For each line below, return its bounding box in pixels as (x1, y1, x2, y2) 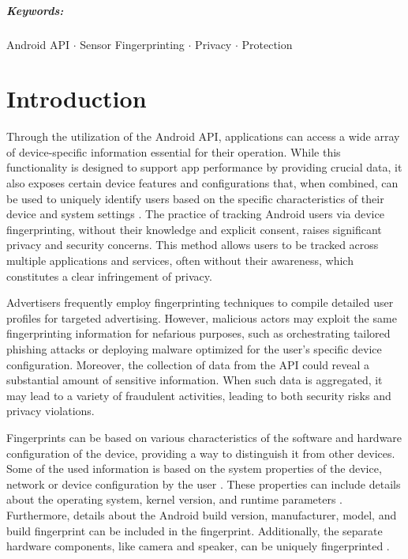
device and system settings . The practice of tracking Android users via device (6, 206, 384, 222)
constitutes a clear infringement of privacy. (6, 267, 212, 284)
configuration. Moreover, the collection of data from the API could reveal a (6, 356, 370, 372)
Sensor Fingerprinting (80, 36, 185, 52)
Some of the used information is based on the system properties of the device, (6, 460, 382, 477)
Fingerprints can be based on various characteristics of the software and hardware (6, 429, 402, 445)
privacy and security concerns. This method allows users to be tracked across (6, 236, 379, 253)
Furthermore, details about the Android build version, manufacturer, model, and (6, 506, 397, 523)
